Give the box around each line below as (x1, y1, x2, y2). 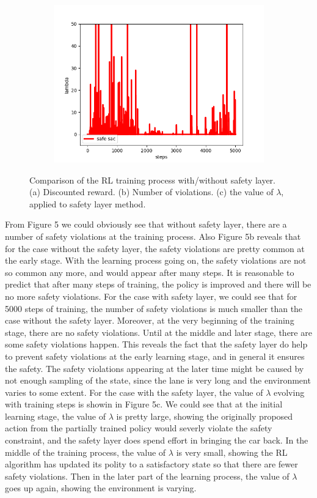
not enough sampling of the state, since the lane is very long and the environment (5, 374, 311, 387)
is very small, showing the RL (176, 445, 288, 458)
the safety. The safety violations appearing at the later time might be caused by (5, 362, 304, 374)
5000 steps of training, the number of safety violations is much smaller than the (5, 302, 303, 314)
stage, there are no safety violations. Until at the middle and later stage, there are (5, 325, 312, 338)
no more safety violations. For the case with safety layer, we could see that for (5, 289, 297, 302)
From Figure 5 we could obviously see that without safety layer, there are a (5, 218, 287, 231)
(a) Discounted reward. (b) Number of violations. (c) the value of (29, 185, 274, 198)
